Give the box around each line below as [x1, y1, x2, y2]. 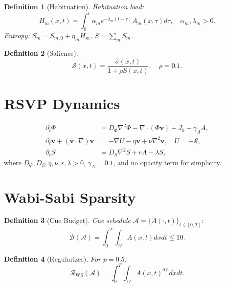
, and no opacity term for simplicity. [113, 157, 222, 167]
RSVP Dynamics [4, 93, 120, 113]
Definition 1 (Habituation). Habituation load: [4, 1, 144, 11]
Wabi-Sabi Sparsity [4, 187, 136, 207]
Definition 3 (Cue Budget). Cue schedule [4, 215, 131, 225]
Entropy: [4, 30, 30, 40]
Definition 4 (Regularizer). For [4, 253, 101, 264]
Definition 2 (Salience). [4, 47, 78, 58]
